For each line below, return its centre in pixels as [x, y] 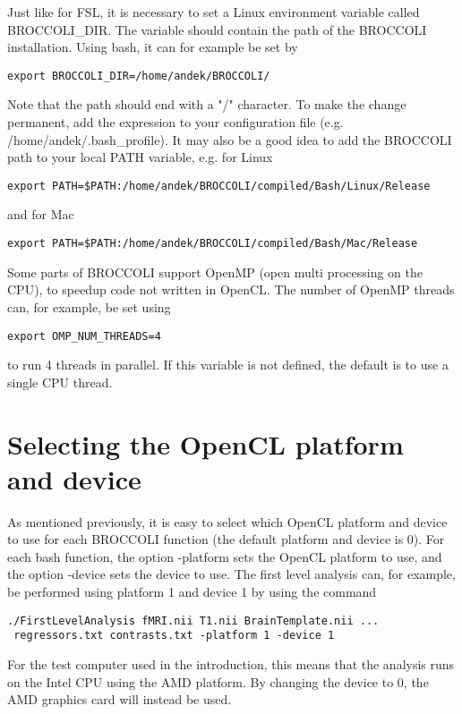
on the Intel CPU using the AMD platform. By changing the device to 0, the [218, 681]
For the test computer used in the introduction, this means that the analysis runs [231, 663]
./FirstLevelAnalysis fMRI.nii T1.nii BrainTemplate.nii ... [193, 620]
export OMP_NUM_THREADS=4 [84, 336]
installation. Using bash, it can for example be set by [153, 47]
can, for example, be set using [89, 306]
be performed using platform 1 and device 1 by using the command [192, 592]
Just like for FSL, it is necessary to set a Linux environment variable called [214, 12]
